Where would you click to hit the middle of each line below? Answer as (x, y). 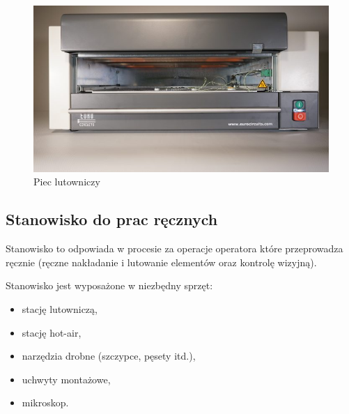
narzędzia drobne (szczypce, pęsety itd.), (109, 356)
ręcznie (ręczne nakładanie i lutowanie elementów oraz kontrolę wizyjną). (161, 262)
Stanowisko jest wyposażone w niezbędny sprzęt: (109, 285)
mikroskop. (45, 402)
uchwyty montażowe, (66, 379)
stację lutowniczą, (60, 308)
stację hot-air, (52, 332)
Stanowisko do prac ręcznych (112, 219)
